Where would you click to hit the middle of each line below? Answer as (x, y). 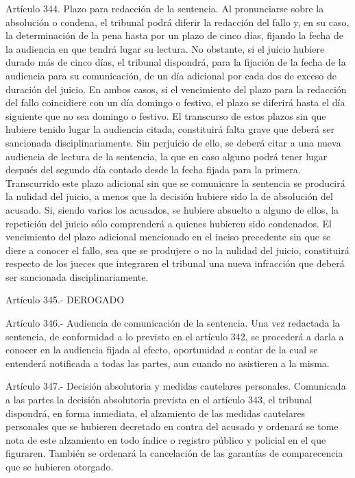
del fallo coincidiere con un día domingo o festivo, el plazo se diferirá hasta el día (175, 102)
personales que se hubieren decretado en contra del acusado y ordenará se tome (172, 426)
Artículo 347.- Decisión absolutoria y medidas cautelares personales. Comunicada (176, 386)
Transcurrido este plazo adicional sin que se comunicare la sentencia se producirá (175, 183)
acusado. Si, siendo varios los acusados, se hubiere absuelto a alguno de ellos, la (172, 209)
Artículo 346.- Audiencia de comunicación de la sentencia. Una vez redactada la (173, 323)
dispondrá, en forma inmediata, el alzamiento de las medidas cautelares (156, 413)
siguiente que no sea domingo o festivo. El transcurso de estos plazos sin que (166, 115)
